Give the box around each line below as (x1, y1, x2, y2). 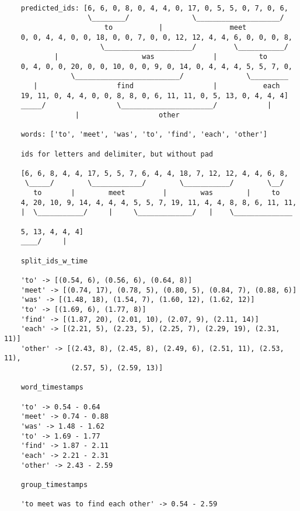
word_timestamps (20, 383, 84, 392)
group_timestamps (20, 480, 88, 489)
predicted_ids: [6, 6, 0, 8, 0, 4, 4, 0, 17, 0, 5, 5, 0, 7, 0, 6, (20, 4, 288, 12)
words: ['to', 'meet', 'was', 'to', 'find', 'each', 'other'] (20, 130, 268, 139)
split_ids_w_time (20, 256, 88, 265)
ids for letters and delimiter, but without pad (20, 150, 213, 158)
